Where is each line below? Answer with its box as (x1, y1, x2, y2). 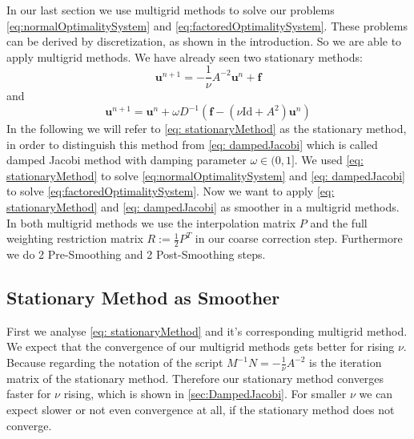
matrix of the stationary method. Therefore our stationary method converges (6, 369, 384, 386)
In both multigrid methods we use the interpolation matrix (6, 214, 296, 231)
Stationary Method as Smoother (6, 285, 280, 309)
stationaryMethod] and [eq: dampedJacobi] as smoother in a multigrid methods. (6, 199, 400, 215)
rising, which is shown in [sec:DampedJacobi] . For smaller (63, 385, 347, 402)
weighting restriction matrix (6, 230, 143, 247)
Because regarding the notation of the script (6, 354, 223, 370)
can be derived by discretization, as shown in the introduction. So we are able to (6, 33, 402, 50)
